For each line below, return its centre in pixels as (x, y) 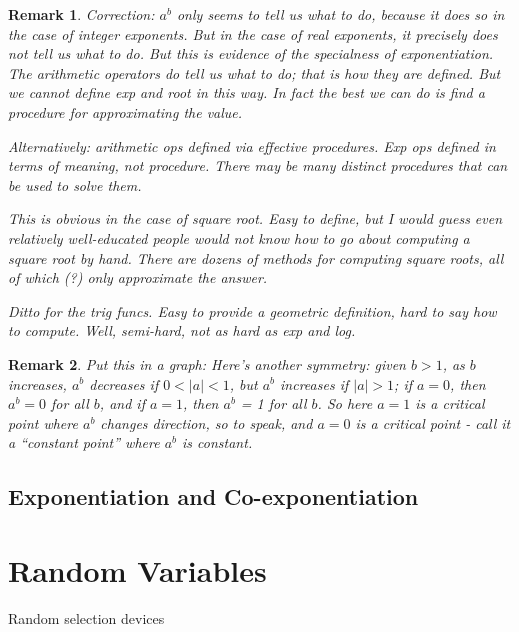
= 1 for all (273, 403)
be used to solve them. (75, 184)
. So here (345, 403)
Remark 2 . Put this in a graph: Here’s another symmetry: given (207, 363)
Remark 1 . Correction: (81, 14)
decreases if (124, 383)
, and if (122, 403)
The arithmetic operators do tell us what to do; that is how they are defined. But (254, 72)
